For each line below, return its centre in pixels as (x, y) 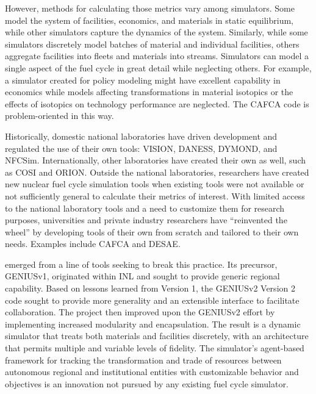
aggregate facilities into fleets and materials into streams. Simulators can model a (157, 56)
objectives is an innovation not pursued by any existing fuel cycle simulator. (147, 383)
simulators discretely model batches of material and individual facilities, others (152, 44)
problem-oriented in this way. (59, 116)
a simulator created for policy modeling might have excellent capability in (143, 80)
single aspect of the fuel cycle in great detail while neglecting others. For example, (158, 67)
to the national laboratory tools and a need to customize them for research (145, 208)
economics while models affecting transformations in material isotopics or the (149, 92)
